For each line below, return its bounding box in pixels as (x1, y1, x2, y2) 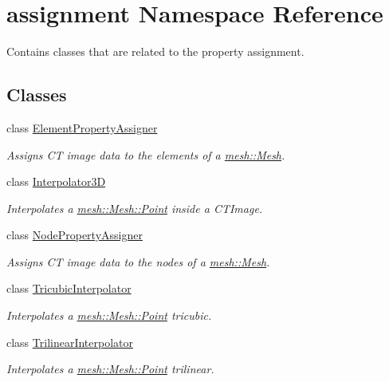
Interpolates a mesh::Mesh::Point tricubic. (6, 307, 212, 324)
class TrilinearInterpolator (6, 333, 134, 350)
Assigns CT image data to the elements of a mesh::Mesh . (6, 146, 285, 163)
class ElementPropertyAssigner (6, 119, 158, 136)
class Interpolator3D (6, 173, 106, 190)
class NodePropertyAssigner (6, 226, 143, 243)
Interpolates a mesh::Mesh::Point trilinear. (6, 360, 214, 377)
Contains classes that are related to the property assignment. (6, 43, 305, 60)
